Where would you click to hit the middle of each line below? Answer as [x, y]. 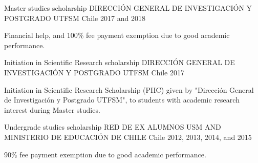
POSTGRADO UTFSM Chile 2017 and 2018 [75, 18]
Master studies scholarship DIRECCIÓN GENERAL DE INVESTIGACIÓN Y [128, 8]
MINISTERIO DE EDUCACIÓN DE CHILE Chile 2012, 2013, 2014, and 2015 [128, 137]
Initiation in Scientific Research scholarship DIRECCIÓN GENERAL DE [120, 62]
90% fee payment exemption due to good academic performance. [105, 154]
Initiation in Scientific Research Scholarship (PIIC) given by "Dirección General [129, 89]
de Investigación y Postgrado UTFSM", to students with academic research [122, 100]
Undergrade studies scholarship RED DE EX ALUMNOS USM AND [113, 127]
